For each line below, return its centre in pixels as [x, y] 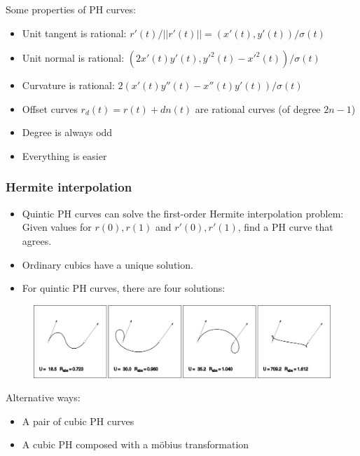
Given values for [57, 227]
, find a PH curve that [285, 227]
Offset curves [50, 108]
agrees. [37, 240]
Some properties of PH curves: [71, 9]
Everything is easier [64, 155]
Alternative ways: [43, 397]
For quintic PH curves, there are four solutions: [124, 288]
